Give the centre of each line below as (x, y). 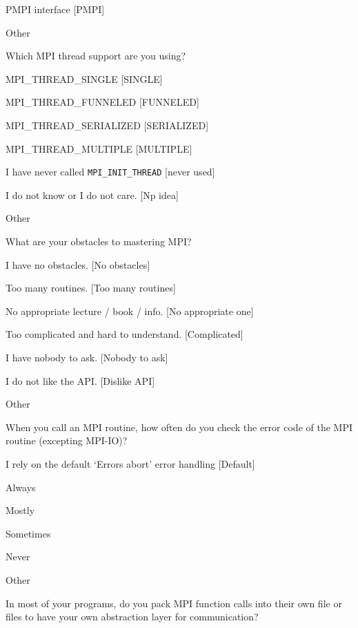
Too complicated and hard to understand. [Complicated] (125, 334)
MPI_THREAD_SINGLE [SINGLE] (84, 78)
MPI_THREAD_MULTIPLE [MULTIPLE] (99, 148)
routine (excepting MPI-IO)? (67, 440)
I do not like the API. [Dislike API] (80, 380)
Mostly (20, 510)
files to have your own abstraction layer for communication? (132, 617)
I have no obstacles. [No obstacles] (78, 264)
